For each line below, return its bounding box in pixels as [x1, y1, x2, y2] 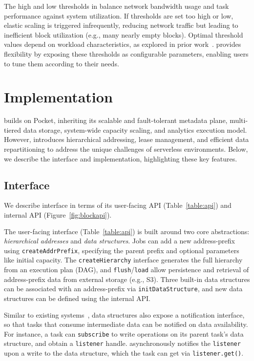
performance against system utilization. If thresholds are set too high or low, [4, 10, 233, 20]
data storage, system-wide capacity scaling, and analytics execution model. [23, 124, 247, 135]
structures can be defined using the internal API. [4, 293, 151, 303]
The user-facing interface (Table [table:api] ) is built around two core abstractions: [4, 226, 250, 236]
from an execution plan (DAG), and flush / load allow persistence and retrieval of [4, 264, 249, 275]
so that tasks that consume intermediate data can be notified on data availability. [4, 319, 248, 329]
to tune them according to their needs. [4, 58, 119, 68]
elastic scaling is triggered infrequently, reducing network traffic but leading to [4, 20, 238, 30]
